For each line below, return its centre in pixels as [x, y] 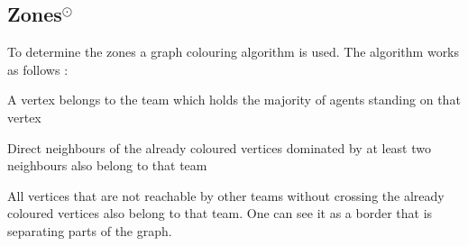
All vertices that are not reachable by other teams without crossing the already [226, 195]
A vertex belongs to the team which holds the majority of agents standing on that [234, 100]
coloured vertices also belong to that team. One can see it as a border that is [220, 213]
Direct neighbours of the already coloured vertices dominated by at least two [219, 147]
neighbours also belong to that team [107, 165]
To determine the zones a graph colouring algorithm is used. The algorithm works [234, 52]
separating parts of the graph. [90, 230]
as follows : [38, 69]
